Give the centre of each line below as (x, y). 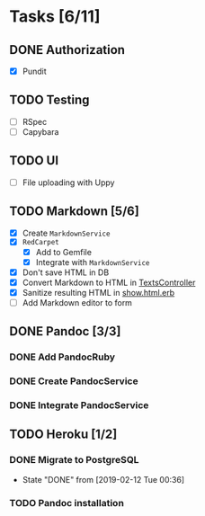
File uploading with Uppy (68, 182)
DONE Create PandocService (74, 381)
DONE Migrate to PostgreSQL (74, 460)
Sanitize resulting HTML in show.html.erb (98, 292)
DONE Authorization (67, 50)
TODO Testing (49, 100)
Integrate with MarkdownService (93, 262)
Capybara (40, 131)
